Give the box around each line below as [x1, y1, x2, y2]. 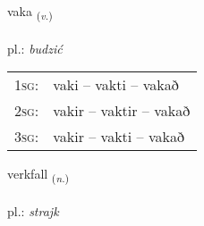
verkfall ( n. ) [7, 164, 70, 186]
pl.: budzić [7, 38, 63, 57]
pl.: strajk [7, 202, 59, 221]
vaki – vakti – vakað [53, 74, 179, 96]
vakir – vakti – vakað [53, 126, 184, 147]
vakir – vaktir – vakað [53, 100, 191, 121]
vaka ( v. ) [7, 2, 53, 22]
